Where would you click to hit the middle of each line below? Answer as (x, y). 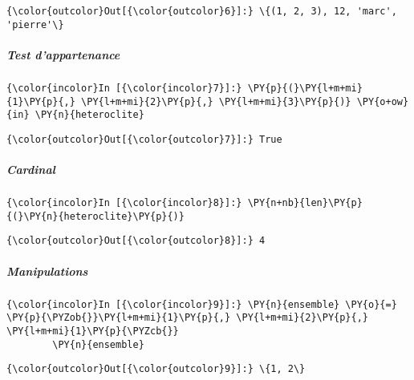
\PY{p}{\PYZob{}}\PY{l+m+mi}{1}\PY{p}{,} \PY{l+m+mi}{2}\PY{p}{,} (188, 318)
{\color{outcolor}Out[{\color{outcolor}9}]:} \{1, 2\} (156, 369)
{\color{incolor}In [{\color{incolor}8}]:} (124, 203)
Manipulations (47, 271)
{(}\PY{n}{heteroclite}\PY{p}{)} (95, 216)
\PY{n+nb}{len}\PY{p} (305, 203)
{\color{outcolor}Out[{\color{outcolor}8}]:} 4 (136, 241)
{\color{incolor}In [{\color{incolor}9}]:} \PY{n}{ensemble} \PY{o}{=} (202, 304)
